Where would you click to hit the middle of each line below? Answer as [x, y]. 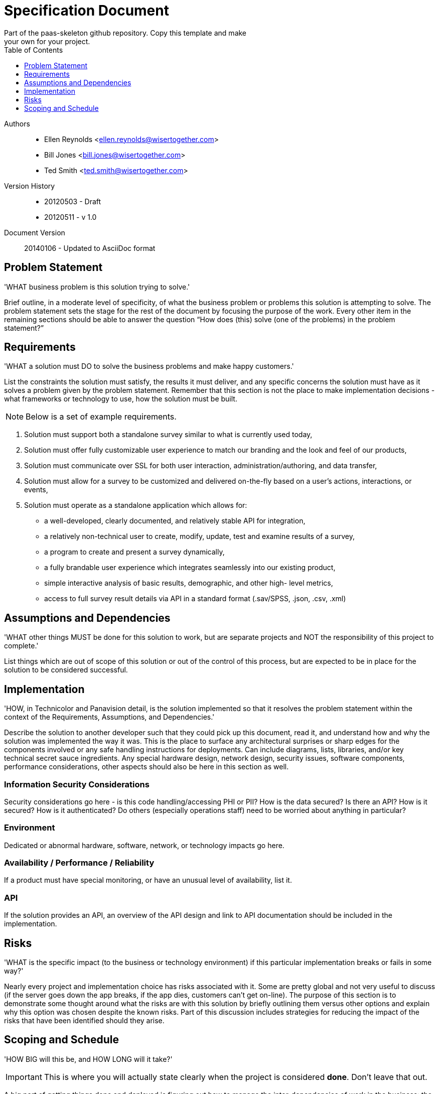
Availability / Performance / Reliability [79, 863]
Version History [30, 186]
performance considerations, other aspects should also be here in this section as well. [147, 767]
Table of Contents [34, 50]
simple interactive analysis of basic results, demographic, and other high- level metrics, [189, 583]
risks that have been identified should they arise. [84, 1020]
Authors [17, 123]
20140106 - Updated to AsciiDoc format [90, 248]
